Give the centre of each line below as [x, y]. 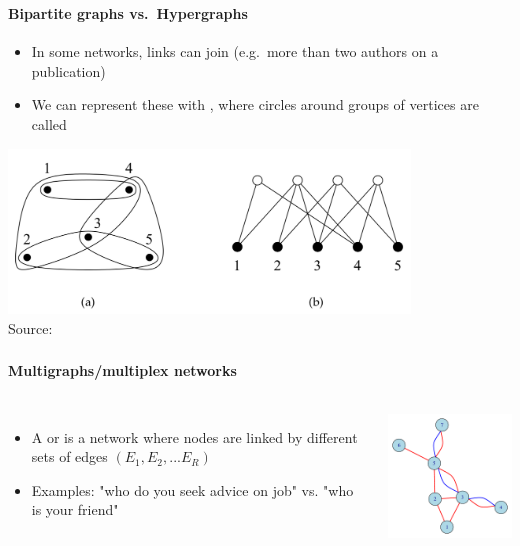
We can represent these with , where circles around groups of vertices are [255, 104]
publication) [68, 70]
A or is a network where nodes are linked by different [194, 436]
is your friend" [75, 509]
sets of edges [69, 456]
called [49, 123]
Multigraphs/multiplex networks [122, 370]
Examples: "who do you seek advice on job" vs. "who [192, 489]
